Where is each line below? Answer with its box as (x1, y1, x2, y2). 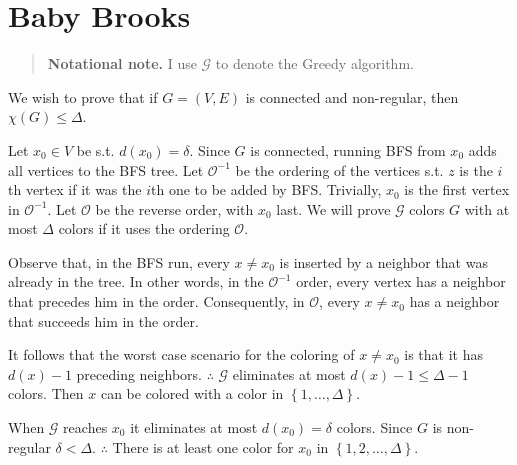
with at (464, 198, 510, 219)
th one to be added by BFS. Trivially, (151, 179, 382, 200)
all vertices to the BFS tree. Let (8, 159, 204, 180)
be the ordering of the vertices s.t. (235, 159, 444, 180)
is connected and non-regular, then (245, 86, 459, 107)
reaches (63, 417, 108, 438)
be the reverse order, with (95, 198, 254, 219)
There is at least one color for (112, 436, 294, 457)
